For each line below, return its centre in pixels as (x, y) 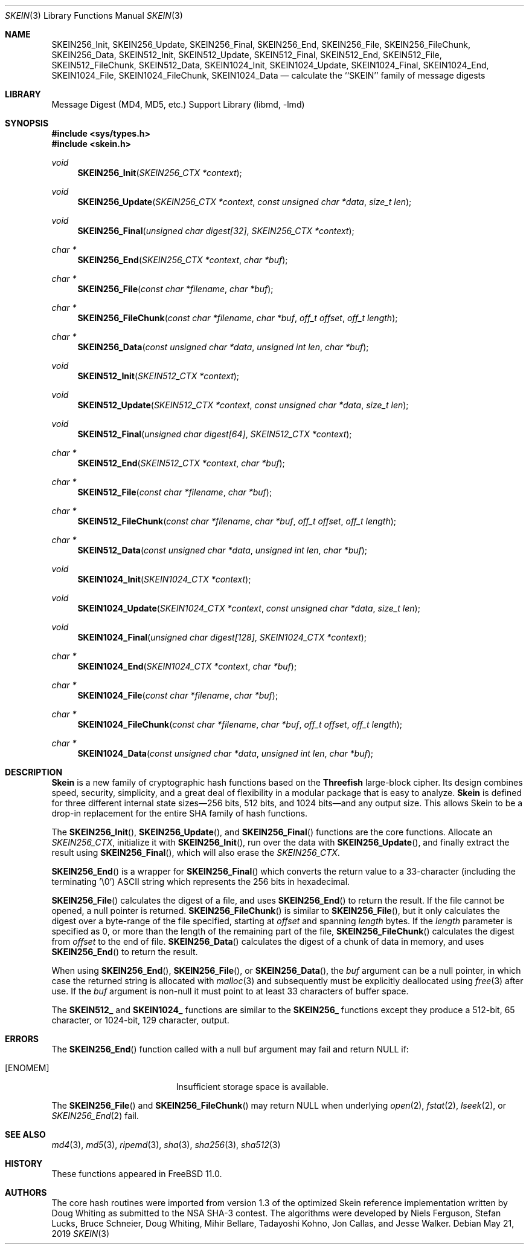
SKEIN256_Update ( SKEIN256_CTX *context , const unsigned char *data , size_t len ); (245, 202)
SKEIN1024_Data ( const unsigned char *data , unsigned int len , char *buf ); (226, 753)
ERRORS (22, 1039)
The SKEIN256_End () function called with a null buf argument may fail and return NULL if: (230, 1049)
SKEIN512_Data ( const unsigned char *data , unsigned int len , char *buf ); (223, 550)
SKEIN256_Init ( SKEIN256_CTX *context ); (160, 173)
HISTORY (24, 1163)
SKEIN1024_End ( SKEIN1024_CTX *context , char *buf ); (187, 666)
